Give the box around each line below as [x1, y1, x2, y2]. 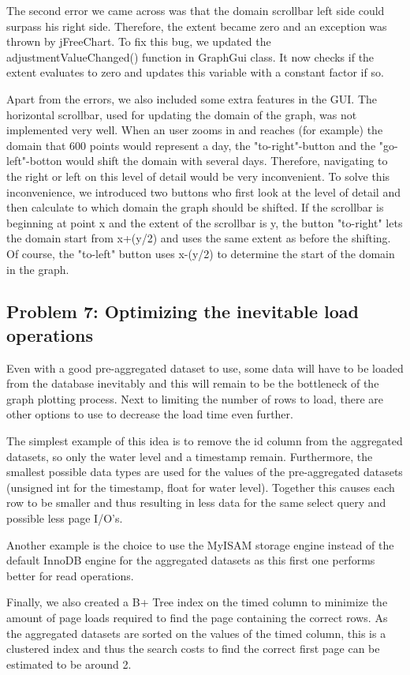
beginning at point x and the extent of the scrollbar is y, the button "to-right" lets [6, 214, 403, 231]
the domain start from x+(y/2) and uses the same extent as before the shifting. [6, 230, 391, 246]
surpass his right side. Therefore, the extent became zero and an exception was [6, 17, 387, 34]
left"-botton [6, 152, 62, 169]
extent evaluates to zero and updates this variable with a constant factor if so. [6, 64, 384, 81]
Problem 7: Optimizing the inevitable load [6, 299, 359, 324]
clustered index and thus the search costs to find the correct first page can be [6, 640, 380, 657]
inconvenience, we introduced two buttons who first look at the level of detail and [6, 183, 401, 200]
